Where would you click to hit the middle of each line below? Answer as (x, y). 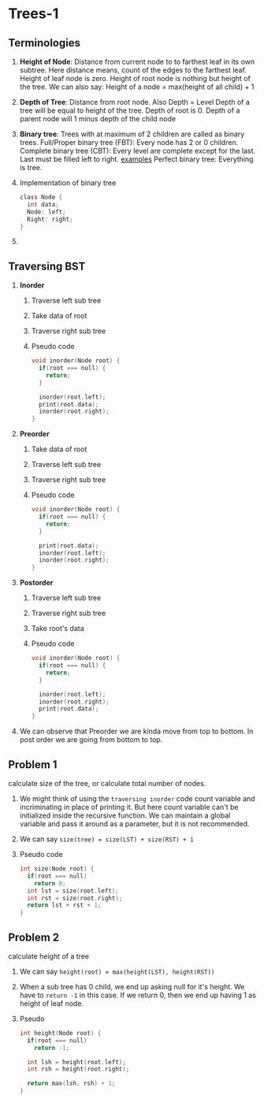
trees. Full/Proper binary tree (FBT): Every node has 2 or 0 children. (129, 142)
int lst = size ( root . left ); (73, 891)
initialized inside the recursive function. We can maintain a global (125, 815)
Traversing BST (47, 266)
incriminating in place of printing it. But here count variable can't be (129, 807)
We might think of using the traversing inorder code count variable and (137, 799)
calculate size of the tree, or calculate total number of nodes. (107, 783)
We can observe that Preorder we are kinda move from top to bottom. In (136, 731)
